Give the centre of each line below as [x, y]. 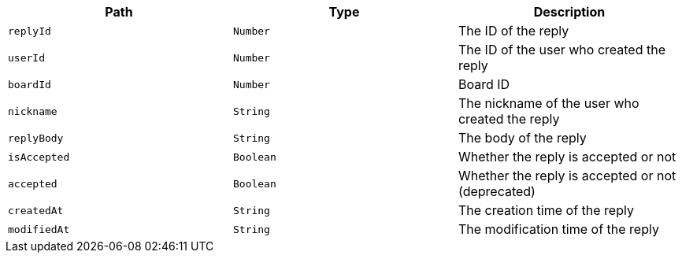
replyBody [36, 138]
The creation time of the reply [546, 210]
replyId [30, 31]
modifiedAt [39, 229]
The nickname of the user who [549, 103]
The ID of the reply [513, 31]
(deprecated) [497, 191]
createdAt [36, 210]
